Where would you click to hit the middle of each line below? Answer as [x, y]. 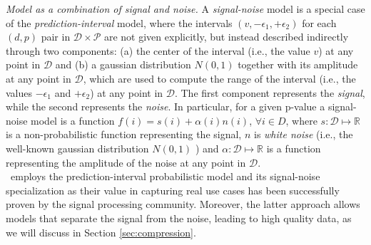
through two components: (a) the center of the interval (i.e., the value [158, 50]
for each [319, 22]
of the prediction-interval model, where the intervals [119, 22]
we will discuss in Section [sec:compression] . [101, 232]
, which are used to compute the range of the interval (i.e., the [219, 78]
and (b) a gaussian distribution [123, 64]
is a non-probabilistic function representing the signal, [124, 134]
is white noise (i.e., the [303, 134]
